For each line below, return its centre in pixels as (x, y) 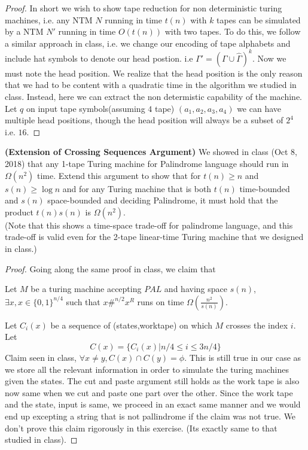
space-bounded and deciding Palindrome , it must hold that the (163, 200)
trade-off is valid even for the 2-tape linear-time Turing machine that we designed (154, 237)
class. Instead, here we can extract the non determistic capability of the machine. (153, 97)
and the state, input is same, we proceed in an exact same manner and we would (153, 404)
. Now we (269, 58)
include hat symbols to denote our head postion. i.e (99, 58)
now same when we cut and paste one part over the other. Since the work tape (149, 392)
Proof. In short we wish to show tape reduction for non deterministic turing (144, 8)
